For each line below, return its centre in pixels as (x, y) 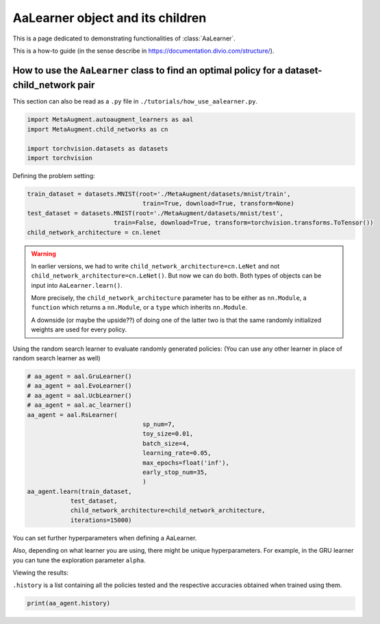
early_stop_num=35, (175, 472)
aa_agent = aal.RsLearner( (72, 415)
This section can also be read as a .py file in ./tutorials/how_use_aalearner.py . (135, 101)
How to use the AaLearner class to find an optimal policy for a (148, 70)
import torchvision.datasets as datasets (98, 148)
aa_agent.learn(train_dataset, (80, 491)
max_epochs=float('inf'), (186, 463)
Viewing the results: (40, 573)
